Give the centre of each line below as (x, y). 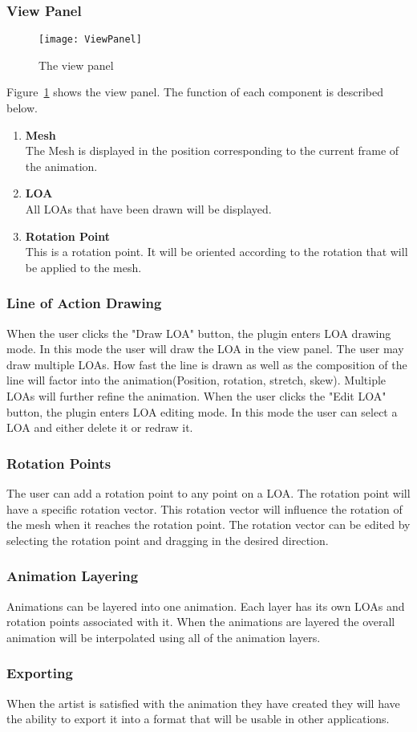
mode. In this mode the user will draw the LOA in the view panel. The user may (205, 349)
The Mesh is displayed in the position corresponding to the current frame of (212, 150)
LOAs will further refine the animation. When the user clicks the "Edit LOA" (196, 396)
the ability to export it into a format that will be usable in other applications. (198, 719)
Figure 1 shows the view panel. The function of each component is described (195, 92)
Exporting (40, 673)
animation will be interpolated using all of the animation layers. (164, 637)
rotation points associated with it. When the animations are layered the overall (201, 622)
